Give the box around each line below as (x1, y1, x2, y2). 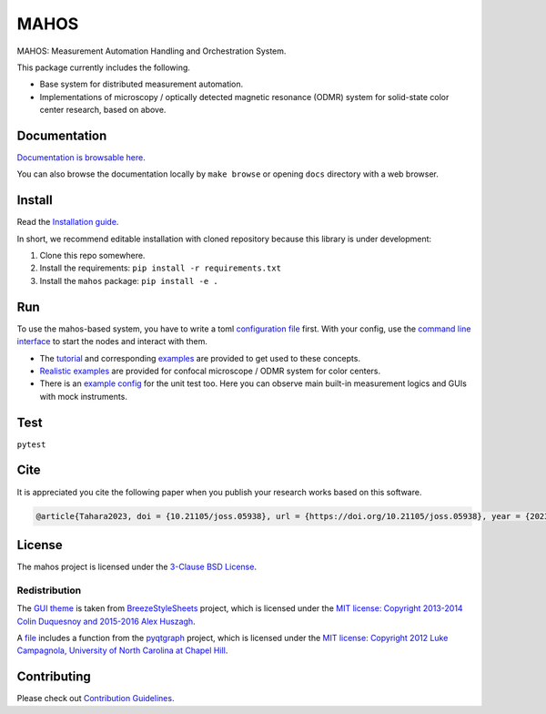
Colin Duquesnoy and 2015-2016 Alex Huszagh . (16, 616, 196, 627)
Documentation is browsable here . (16, 152, 146, 163)
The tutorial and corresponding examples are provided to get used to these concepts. (39, 352, 361, 363)
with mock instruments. (39, 391, 127, 402)
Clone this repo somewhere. (39, 250, 146, 261)
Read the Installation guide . (16, 217, 119, 228)
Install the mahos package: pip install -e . (39, 275, 218, 286)
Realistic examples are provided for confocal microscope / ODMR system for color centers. (39, 365, 381, 376)
